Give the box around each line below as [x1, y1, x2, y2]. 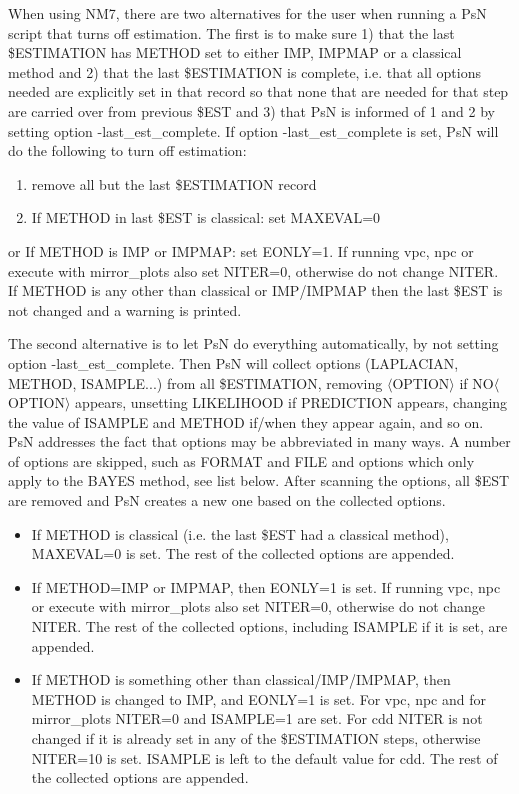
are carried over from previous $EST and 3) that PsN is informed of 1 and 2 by [8, 100, 496, 121]
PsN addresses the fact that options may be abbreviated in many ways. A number [8, 431, 511, 452]
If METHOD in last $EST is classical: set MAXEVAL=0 [31, 207, 381, 228]
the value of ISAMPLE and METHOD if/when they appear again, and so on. [8, 411, 484, 432]
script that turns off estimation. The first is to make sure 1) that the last [8, 22, 455, 43]
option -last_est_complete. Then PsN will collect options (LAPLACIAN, [8, 352, 459, 373]
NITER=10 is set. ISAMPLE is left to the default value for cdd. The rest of [31, 747, 498, 768]
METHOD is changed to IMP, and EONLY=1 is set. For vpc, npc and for [31, 688, 486, 709]
